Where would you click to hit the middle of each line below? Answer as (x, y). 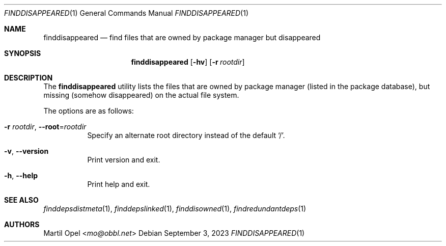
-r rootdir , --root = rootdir (45, 127)
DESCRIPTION (29, 78)
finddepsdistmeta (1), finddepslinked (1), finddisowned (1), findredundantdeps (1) (175, 209)
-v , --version (26, 151)
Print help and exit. (119, 184)
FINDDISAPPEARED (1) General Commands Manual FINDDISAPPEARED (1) (127, 13)
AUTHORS (22, 224)
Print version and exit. (124, 160)
